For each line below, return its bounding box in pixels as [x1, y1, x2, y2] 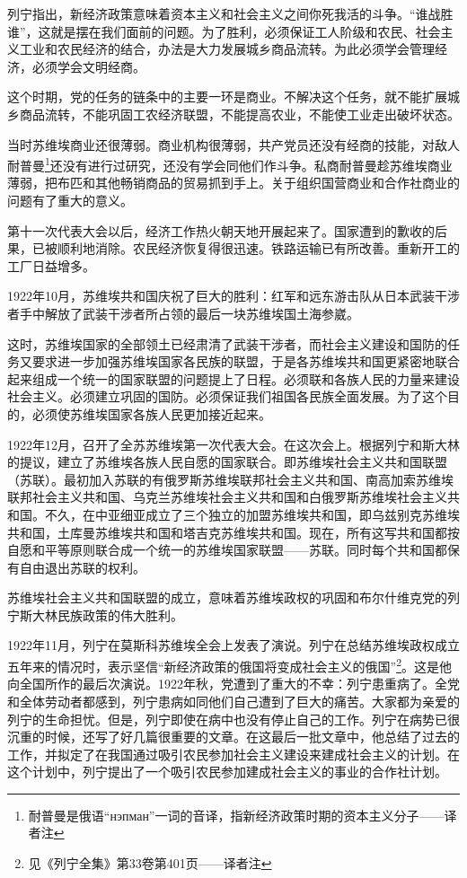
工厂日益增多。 [7, 256, 95, 275]
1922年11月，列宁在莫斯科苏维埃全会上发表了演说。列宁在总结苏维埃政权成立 [7, 636, 460, 654]
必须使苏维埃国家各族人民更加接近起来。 [31, 404, 271, 423]
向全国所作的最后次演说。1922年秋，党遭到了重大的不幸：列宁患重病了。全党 [7, 674, 460, 693]
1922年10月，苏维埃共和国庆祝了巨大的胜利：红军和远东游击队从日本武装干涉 [7, 286, 460, 305]
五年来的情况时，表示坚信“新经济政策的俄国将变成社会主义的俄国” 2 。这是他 [7, 654, 453, 675]
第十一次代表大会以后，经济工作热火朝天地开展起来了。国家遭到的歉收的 [7, 221, 435, 240]
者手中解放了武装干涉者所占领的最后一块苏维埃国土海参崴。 [7, 303, 359, 322]
